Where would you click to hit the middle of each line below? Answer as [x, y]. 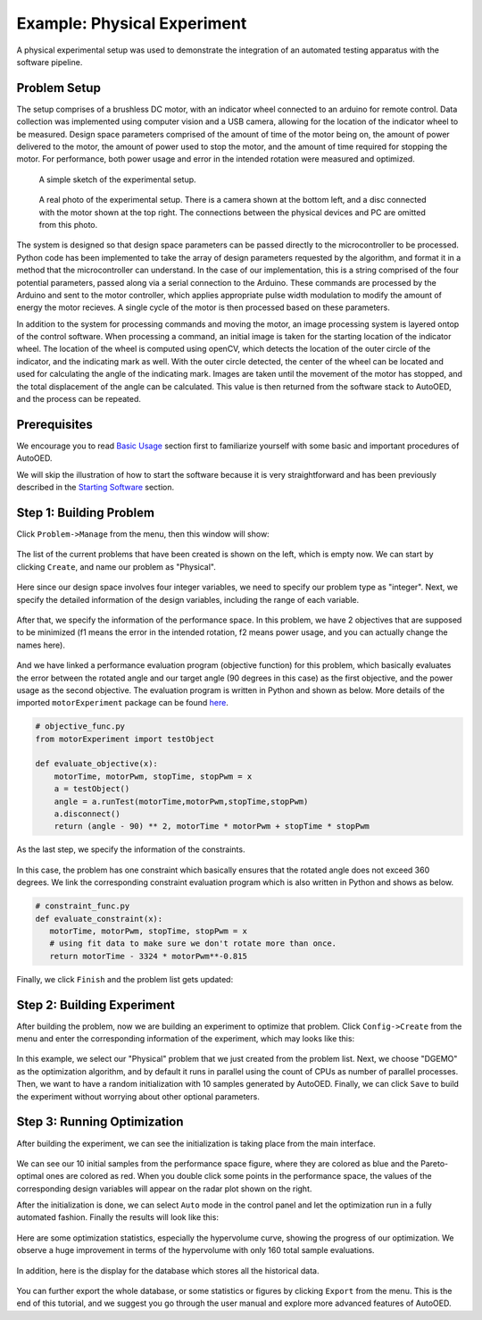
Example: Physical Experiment [132, 23]
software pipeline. [50, 62]
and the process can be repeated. [79, 399]
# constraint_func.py [83, 906]
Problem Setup [59, 88]
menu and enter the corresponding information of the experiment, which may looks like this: [186, 1039]
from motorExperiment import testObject [125, 739]
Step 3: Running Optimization [100, 1122]
